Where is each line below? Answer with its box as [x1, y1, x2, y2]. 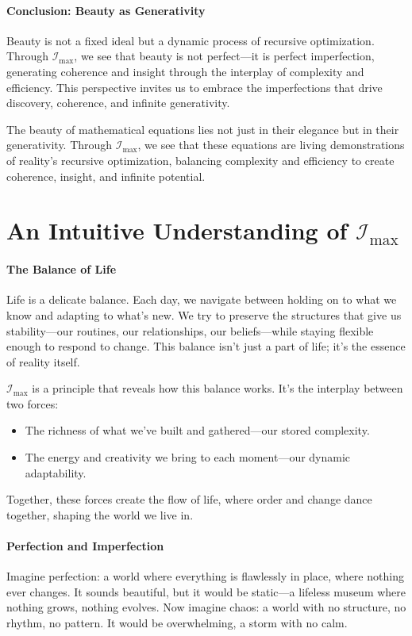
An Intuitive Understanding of [6, 214, 348, 247]
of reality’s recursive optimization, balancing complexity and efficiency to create [6, 151, 395, 168]
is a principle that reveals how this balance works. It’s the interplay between [32, 380, 403, 397]
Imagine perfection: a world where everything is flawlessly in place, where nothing [6, 568, 404, 584]
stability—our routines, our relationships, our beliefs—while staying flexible [6, 322, 374, 339]
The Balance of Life [6, 261, 117, 278]
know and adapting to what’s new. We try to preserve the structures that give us [6, 306, 402, 323]
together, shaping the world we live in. [6, 506, 194, 523]
